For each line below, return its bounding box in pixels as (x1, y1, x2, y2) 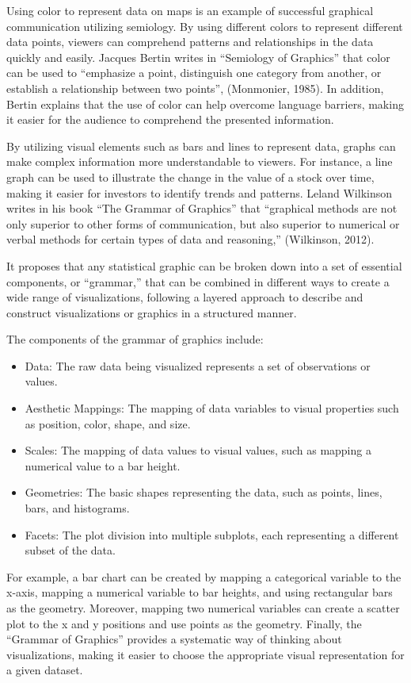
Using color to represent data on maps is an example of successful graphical (6, 2, 374, 18)
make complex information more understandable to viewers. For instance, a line (6, 153, 393, 170)
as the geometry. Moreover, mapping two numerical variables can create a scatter (6, 600, 400, 616)
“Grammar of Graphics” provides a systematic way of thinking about (6, 631, 342, 647)
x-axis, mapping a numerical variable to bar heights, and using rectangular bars (6, 584, 393, 601)
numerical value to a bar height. (25, 457, 181, 474)
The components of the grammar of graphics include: (6, 331, 264, 347)
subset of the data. (25, 542, 116, 558)
